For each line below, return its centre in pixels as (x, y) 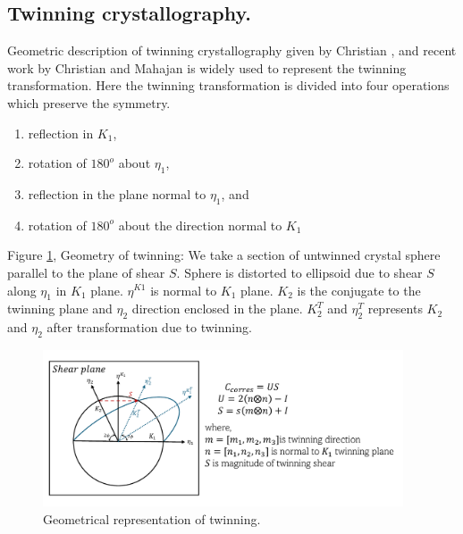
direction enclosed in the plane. (217, 309)
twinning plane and (60, 309)
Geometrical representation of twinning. (152, 518)
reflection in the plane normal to (117, 193)
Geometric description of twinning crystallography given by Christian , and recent (232, 50)
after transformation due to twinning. (149, 327)
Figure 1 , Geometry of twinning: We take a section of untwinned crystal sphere (224, 255)
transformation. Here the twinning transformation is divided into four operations (228, 85)
